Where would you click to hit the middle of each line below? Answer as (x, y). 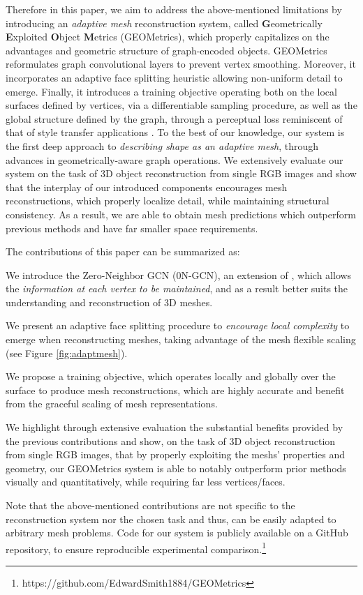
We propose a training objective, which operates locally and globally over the (171, 376)
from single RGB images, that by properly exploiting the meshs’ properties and (176, 454)
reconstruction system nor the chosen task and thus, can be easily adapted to (171, 519)
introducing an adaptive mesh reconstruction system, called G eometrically (164, 23)
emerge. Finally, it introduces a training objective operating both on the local (171, 91)
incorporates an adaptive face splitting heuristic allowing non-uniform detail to (174, 77)
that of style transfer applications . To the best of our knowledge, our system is (175, 132)
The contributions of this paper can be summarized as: (123, 251)
